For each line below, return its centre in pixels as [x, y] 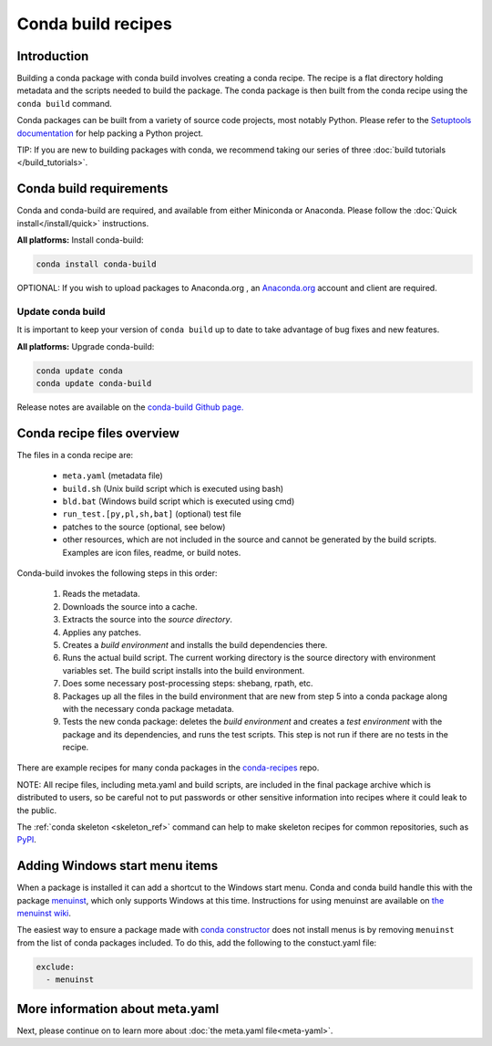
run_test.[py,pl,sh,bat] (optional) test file [152, 514]
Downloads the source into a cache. [130, 606]
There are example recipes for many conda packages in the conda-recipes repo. [168, 768]
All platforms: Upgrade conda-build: [86, 346]
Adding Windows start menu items [118, 866]
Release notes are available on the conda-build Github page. [130, 407]
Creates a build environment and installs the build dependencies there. [195, 644]
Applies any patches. [102, 632]
